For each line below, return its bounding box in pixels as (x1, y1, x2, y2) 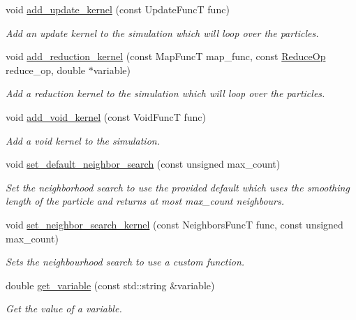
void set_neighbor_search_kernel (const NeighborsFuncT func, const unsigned (6, 217, 343, 231)
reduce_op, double (6, 62, 86, 77)
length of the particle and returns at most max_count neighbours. (6, 194, 285, 208)
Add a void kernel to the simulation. (6, 133, 160, 147)
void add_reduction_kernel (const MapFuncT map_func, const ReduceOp (6, 49, 326, 64)
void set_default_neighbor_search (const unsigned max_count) (6, 157, 281, 171)
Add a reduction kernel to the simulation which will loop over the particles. (6, 86, 325, 101)
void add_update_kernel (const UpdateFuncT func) (6, 2, 230, 16)
